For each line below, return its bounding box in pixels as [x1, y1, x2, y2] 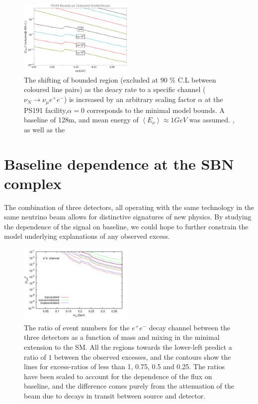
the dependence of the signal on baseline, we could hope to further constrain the [4, 221, 249, 231]
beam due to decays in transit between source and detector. [24, 391, 206, 401]
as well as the [24, 124, 65, 134]
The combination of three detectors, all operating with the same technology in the [4, 202, 255, 212]
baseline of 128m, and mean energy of [24, 114, 139, 125]
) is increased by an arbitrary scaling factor [64, 94, 196, 104]
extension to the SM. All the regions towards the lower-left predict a [24, 342, 232, 352]
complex [4, 173, 62, 193]
